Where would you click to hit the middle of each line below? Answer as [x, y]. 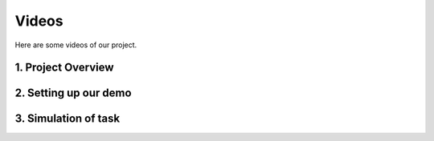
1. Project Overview [64, 68]
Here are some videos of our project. [76, 45]
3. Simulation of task [68, 119]
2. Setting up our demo [73, 93]
